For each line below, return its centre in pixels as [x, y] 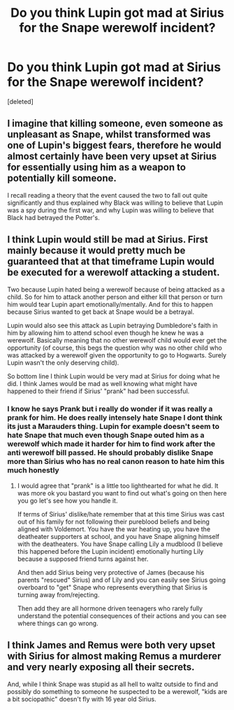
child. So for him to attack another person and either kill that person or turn [115, 296]
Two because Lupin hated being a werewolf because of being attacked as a [116, 289]
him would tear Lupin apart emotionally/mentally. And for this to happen [110, 304]
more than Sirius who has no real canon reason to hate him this [116, 462]
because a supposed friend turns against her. [83, 559]
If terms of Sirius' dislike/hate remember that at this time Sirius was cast [121, 514]
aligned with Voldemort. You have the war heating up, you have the [114, 529]
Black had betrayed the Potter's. [53, 217]
